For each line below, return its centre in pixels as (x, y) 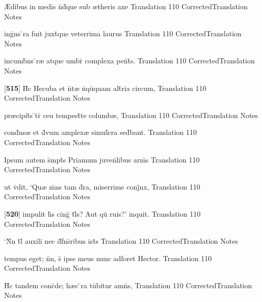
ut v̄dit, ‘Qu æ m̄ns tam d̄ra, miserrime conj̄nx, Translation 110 (102, 186)
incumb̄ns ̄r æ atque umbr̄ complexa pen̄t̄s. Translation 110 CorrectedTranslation (129, 61)
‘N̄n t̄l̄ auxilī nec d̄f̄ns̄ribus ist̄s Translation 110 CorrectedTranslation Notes (121, 241)
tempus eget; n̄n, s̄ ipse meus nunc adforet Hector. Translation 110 (108, 258)
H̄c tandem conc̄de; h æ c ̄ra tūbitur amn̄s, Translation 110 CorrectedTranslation (128, 285)
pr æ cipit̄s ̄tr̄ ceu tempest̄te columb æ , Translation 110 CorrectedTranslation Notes (131, 115)
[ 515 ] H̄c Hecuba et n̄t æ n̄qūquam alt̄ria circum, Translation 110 (105, 88)
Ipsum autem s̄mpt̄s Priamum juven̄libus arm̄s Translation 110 (102, 159)
